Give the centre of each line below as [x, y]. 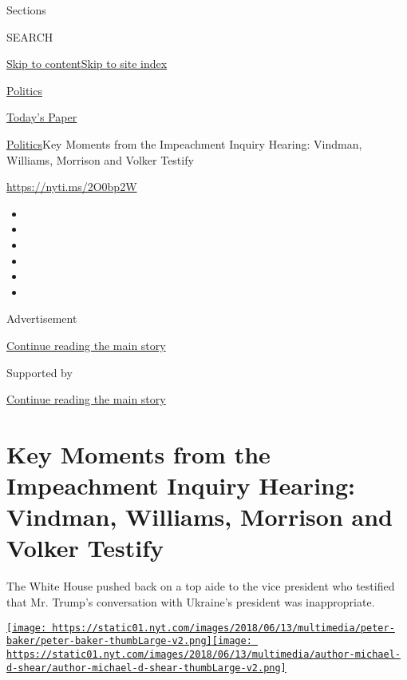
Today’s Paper [42, 117]
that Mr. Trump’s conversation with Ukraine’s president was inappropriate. [191, 601]
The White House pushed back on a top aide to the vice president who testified [201, 586]
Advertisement [42, 318]
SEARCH [30, 36]
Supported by [40, 372]
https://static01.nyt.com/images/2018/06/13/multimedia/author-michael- [203, 654]
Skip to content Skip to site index [87, 64]
